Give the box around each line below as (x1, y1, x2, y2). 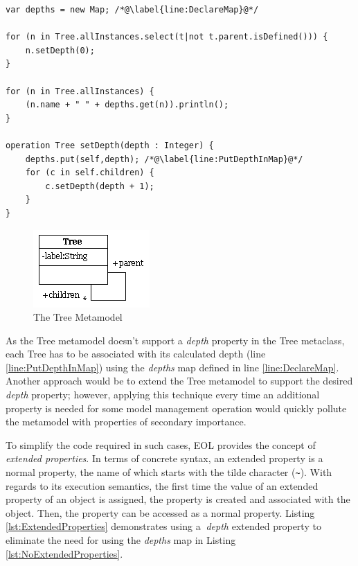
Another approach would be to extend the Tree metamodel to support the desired (6, 373, 353, 388)
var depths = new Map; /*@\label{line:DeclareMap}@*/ (6, 5, 259, 15)
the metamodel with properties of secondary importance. (6, 414, 247, 429)
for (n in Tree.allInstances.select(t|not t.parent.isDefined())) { (6, 32, 328, 42)
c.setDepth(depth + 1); (45, 181, 154, 191)
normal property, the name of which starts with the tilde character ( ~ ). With (6, 465, 332, 479)
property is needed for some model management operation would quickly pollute (6, 400, 347, 415)
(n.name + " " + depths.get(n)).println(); (25, 100, 229, 110)
